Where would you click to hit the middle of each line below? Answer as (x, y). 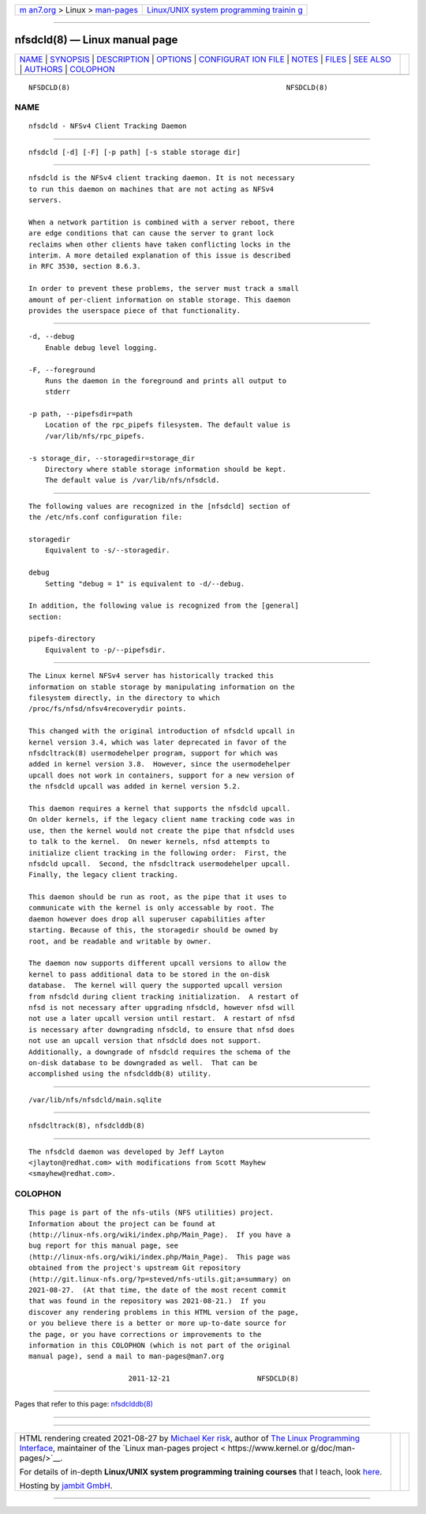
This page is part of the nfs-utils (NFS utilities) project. (151, 1213)
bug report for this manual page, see (104, 1246)
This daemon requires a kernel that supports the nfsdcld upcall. (160, 808)
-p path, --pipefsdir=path (81, 414)
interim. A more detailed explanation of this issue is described (160, 255)
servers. (45, 200)
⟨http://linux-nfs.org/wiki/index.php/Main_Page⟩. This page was (160, 1257)
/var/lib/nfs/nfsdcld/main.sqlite (95, 1100)
